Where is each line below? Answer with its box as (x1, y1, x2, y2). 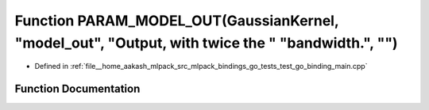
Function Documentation (14, 82, 141, 96)
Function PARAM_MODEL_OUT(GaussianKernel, (14, 12, 339, 29)
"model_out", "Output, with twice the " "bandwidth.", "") (14, 34, 398, 51)
